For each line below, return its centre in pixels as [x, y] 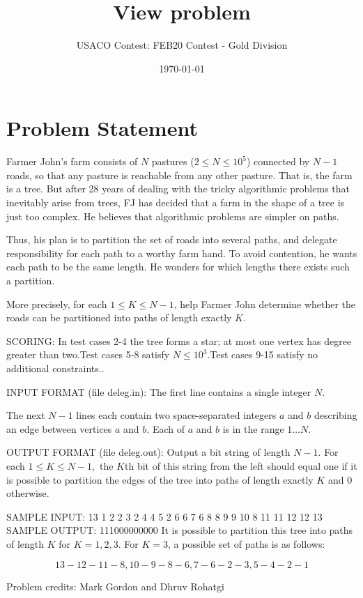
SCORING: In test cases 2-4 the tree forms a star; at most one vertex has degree [179, 340]
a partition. [31, 280]
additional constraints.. [55, 368]
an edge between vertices [59, 428]
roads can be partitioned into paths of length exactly [119, 317]
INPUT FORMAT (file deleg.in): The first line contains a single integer [159, 391]
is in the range [253, 428]
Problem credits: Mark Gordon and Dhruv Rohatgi [115, 586]
